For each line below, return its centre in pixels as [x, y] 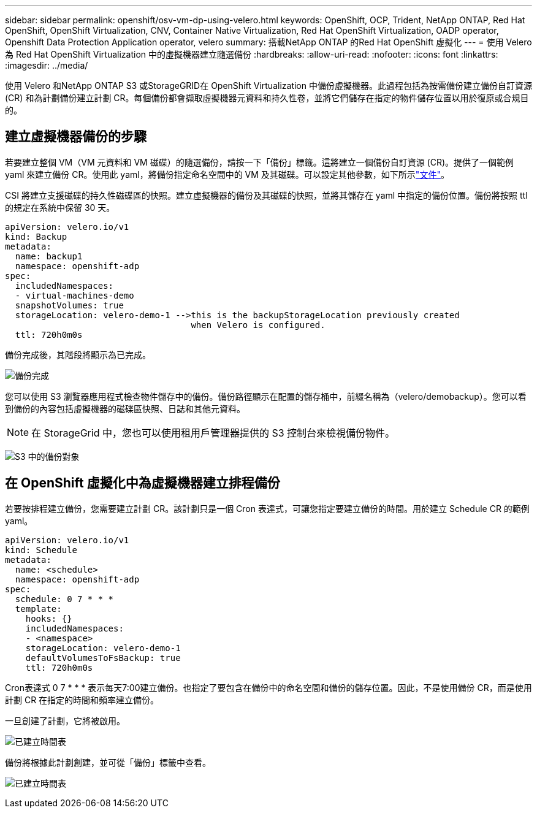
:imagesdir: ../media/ [47, 65]
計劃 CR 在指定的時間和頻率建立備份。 [82, 700]
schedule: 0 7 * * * [64, 599]
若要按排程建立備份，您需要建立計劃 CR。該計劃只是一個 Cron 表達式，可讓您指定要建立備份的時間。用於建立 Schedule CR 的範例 [267, 508]
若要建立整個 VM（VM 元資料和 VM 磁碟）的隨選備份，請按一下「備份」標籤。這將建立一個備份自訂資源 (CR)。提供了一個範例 [260, 162]
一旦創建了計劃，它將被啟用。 [65, 720]
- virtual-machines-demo [74, 295]
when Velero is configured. [258, 325]
